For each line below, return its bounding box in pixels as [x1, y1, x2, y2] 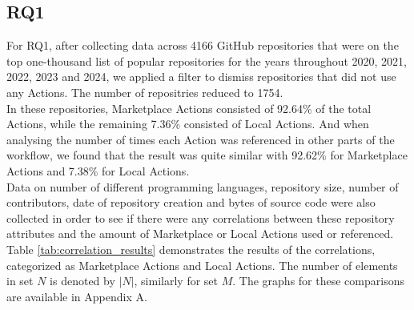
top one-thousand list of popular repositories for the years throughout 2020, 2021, [6, 52, 408, 69]
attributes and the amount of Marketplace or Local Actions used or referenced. [6, 225, 394, 242]
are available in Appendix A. [6, 288, 147, 304]
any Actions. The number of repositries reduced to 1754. [6, 83, 283, 100]
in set [6, 272, 34, 289]
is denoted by [50, 272, 115, 289]
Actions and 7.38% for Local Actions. [6, 162, 190, 179]
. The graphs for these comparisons [232, 272, 404, 289]
